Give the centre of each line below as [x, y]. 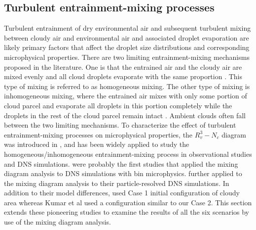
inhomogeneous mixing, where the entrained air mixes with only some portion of [126, 96]
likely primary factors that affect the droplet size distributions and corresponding [127, 47]
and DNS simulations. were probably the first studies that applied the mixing [121, 163]
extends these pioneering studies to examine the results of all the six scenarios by [127, 212]
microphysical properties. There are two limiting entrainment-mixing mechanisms [127, 57]
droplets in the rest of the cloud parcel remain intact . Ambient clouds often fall [125, 115]
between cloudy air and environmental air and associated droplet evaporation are [127, 37]
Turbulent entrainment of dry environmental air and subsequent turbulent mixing [128, 28]
